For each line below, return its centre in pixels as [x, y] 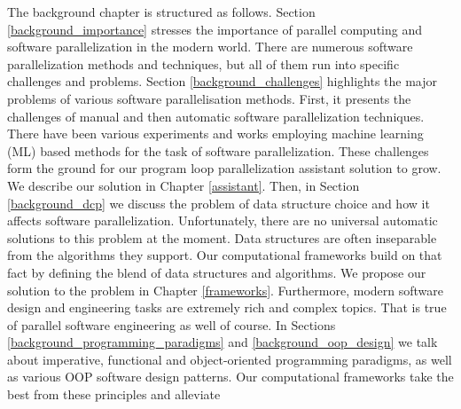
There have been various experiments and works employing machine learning [215, 134]
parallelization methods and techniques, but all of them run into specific [203, 63]
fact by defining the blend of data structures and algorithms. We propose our [217, 272]
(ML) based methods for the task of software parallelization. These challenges [218, 150]
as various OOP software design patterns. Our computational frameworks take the [230, 377]
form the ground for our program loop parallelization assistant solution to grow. [224, 168]
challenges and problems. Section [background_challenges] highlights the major [223, 81]
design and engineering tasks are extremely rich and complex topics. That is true [227, 307]
